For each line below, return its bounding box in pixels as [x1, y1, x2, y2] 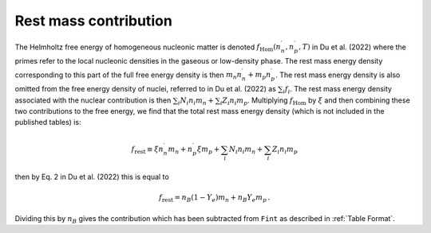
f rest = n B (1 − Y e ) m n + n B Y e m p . [158, 193, 271, 204]
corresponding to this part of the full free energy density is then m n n [14, 70, 243, 81]
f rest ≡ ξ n [131, 145, 164, 156]
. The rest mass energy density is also [275, 70, 401, 80]
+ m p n [247, 70, 271, 81]
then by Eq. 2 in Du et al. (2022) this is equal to [14, 172, 169, 182]
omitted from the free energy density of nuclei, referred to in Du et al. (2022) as [14, 84, 277, 94]
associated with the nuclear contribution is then [14, 95, 172, 105]
